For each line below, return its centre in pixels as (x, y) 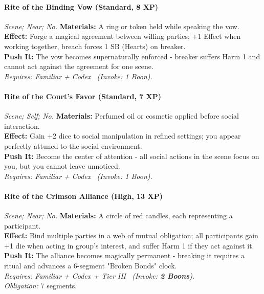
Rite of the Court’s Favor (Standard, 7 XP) (83, 96)
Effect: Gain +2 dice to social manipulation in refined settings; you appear (123, 136)
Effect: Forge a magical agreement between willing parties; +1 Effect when (123, 36)
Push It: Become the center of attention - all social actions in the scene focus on (132, 156)
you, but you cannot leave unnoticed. (62, 166)
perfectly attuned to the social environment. (73, 145)
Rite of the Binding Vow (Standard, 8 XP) (81, 6)
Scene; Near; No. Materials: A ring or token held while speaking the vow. (122, 26)
